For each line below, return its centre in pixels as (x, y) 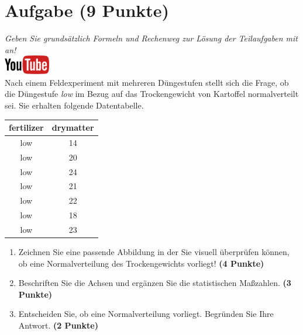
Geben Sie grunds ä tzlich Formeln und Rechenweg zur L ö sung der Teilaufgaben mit (151, 38)
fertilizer (26, 127)
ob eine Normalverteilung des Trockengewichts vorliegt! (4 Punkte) (141, 263)
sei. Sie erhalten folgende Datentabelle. (74, 105)
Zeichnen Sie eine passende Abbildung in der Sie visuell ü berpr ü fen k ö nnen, (154, 252)
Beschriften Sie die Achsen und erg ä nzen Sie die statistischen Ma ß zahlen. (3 (155, 283)
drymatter (73, 127)
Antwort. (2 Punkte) (58, 325)
